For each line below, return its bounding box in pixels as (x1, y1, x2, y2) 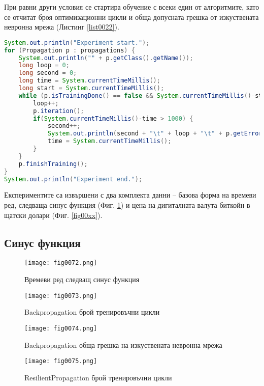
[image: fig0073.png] (24, 292, 97, 299)
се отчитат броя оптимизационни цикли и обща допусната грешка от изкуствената (4, 11, 259, 22)
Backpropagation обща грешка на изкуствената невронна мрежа (24, 339, 222, 350)
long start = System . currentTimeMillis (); (18, 85, 164, 92)
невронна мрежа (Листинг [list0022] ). (4, 21, 119, 32)
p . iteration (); (33, 107, 84, 115)
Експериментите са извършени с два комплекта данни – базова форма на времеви (4, 189, 256, 200)
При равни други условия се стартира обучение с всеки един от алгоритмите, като (4, 2, 259, 12)
